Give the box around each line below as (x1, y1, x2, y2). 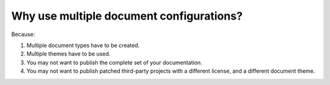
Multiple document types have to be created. (26, 42, 140, 49)
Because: (11, 31, 35, 38)
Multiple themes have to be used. (26, 50, 111, 57)
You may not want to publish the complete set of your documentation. (26, 59, 203, 66)
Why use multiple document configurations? (11, 9, 243, 23)
